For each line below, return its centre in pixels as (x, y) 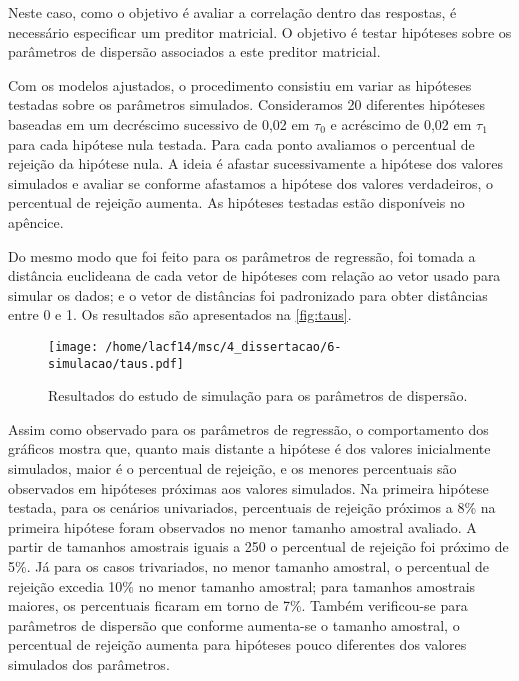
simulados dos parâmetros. (89, 663)
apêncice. (36, 221)
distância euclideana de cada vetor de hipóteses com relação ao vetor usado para (254, 275)
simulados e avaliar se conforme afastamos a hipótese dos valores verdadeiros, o (250, 182)
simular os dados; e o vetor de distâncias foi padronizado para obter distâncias (248, 294)
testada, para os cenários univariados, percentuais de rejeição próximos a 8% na (252, 507)
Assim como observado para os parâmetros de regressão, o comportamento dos (248, 428)
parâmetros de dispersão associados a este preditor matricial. (194, 51)
